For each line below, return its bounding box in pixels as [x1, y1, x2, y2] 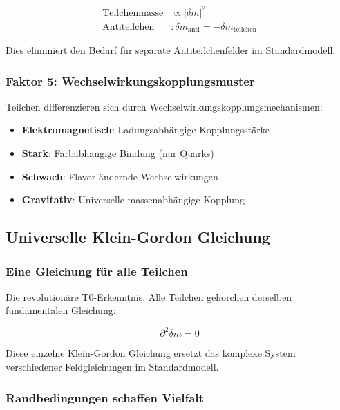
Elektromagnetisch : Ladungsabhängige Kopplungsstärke [21, 122, 270, 137]
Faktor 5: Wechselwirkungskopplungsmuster [6, 72, 255, 89]
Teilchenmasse [102, 8, 164, 18]
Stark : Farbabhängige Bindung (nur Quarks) [21, 146, 214, 160]
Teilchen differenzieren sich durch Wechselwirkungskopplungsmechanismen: [6, 99, 323, 113]
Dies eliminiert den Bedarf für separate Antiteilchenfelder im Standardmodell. [6, 43, 336, 57]
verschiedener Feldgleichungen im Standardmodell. [6, 360, 219, 374]
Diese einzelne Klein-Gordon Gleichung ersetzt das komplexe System [6, 346, 296, 360]
